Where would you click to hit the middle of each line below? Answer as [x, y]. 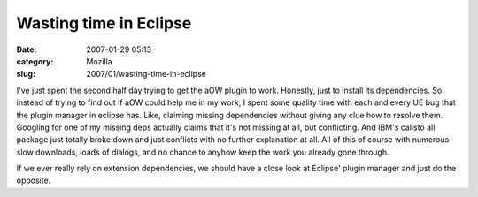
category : [35, 61]
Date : [27, 49]
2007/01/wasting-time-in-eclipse [146, 74]
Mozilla [99, 61]
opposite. [34, 180]
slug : [26, 74]
